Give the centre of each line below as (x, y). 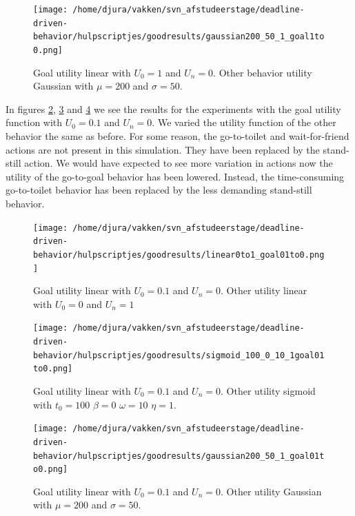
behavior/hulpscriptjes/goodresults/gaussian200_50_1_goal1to (179, 37)
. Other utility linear (264, 290)
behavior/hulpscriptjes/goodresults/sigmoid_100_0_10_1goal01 (179, 355)
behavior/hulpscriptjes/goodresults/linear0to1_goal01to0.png (179, 255)
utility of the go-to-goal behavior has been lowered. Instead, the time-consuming (175, 176)
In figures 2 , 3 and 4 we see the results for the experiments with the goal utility (173, 109)
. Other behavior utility (263, 72)
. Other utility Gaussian (271, 491)
